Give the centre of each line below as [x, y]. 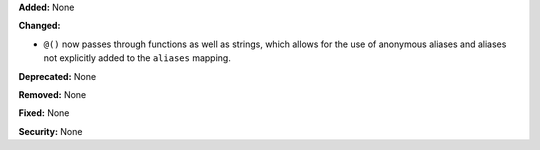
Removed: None [52, 94]
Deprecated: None [57, 76]
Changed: [39, 26]
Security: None [50, 131]
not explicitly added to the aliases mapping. [137, 58]
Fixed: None [44, 113]
